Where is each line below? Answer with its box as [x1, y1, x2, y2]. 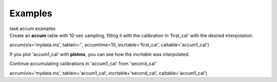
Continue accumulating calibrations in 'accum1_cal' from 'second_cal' [9, 61, 156, 67]
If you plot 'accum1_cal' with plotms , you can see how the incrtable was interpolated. [9, 51, 190, 57]
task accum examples [9, 25, 56, 32]
